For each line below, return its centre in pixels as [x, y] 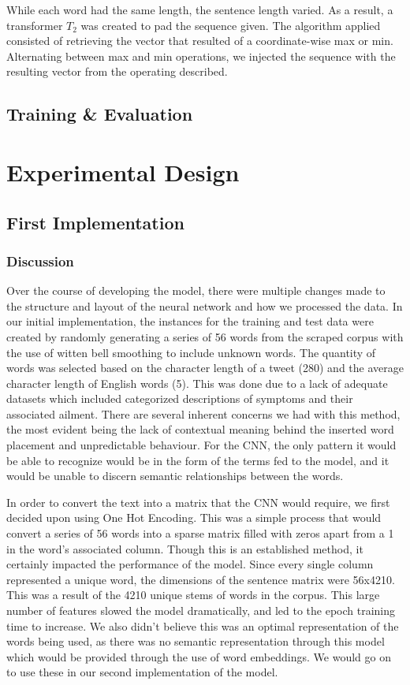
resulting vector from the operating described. [117, 71]
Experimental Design [123, 171]
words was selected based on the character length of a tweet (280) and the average [205, 368]
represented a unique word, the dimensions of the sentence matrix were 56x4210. [201, 579]
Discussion [40, 261]
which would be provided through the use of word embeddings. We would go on [199, 656]
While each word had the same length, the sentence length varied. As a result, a [200, 9]
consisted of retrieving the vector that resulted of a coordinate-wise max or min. [200, 41]
